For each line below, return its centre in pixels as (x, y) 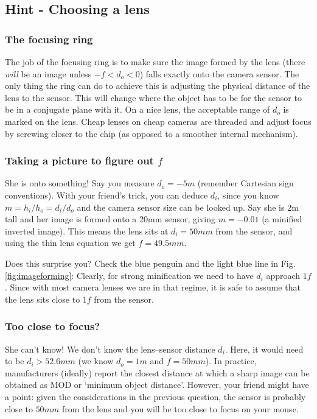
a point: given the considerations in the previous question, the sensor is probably (155, 396)
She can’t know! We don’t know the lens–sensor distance (110, 349)
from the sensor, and (254, 231)
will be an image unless (48, 73)
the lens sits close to (43, 299)
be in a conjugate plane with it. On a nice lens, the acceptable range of (138, 109)
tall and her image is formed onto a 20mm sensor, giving (110, 219)
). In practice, (231, 361)
